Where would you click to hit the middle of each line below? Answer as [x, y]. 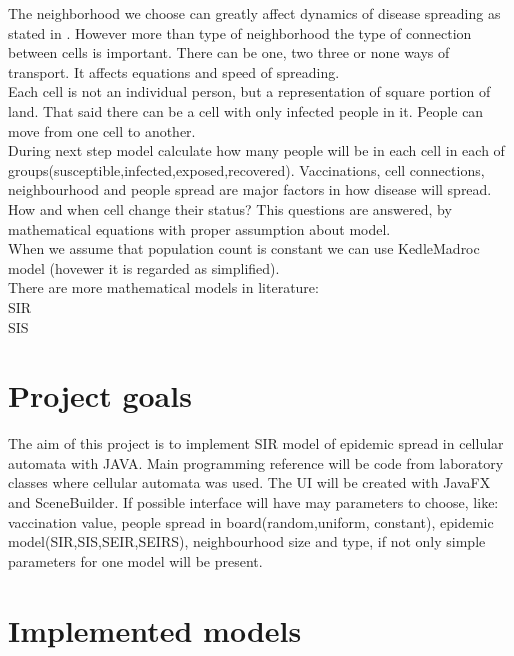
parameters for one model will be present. [135, 560]
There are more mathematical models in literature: [163, 287]
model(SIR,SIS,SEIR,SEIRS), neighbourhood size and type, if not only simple [247, 541]
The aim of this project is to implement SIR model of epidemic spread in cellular [256, 443]
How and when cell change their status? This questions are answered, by [230, 208]
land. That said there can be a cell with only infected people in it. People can [246, 110]
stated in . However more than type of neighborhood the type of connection [240, 32]
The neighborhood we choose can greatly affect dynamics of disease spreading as [254, 13]
